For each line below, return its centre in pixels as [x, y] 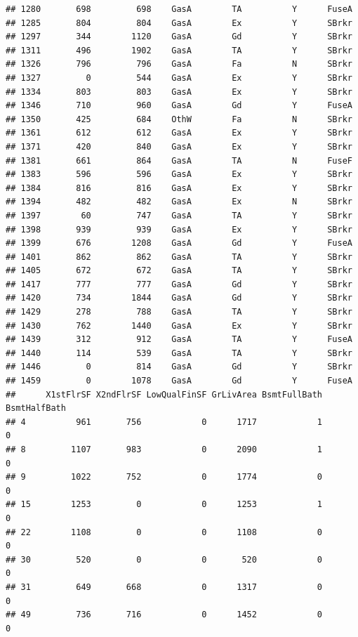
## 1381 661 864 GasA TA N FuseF [179, 160]
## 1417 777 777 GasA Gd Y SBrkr [179, 284]
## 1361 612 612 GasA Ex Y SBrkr [179, 133]
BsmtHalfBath [36, 408]
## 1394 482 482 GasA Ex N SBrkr [179, 202]
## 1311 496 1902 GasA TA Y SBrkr [179, 50]
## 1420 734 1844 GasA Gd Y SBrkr [179, 298]
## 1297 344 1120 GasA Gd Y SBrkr [179, 37]
